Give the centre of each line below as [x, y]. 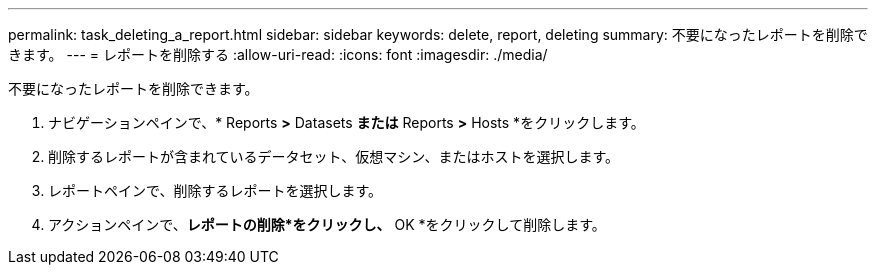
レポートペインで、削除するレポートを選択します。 [215, 190]
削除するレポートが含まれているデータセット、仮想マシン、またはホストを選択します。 [334, 156]
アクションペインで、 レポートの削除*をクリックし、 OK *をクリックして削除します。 [327, 224]
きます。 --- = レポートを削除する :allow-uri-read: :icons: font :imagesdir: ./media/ [278, 54]
